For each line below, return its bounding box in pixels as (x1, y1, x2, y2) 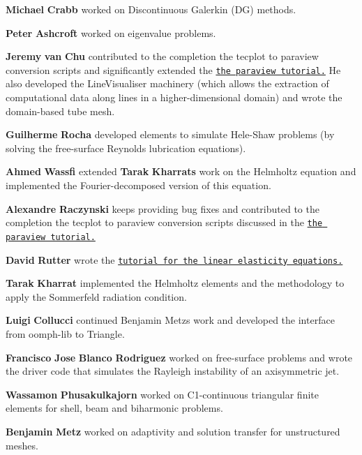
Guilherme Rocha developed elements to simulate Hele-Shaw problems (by (6, 127, 335, 142)
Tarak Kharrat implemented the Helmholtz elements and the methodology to (6, 276, 345, 290)
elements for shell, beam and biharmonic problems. (6, 401, 223, 415)
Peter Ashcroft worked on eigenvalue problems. (6, 25, 216, 40)
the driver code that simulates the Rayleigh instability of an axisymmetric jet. (6, 364, 340, 378)
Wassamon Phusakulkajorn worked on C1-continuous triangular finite (6, 387, 319, 401)
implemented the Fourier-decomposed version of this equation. (6, 178, 271, 192)
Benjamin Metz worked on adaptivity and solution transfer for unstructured (6, 424, 340, 438)
